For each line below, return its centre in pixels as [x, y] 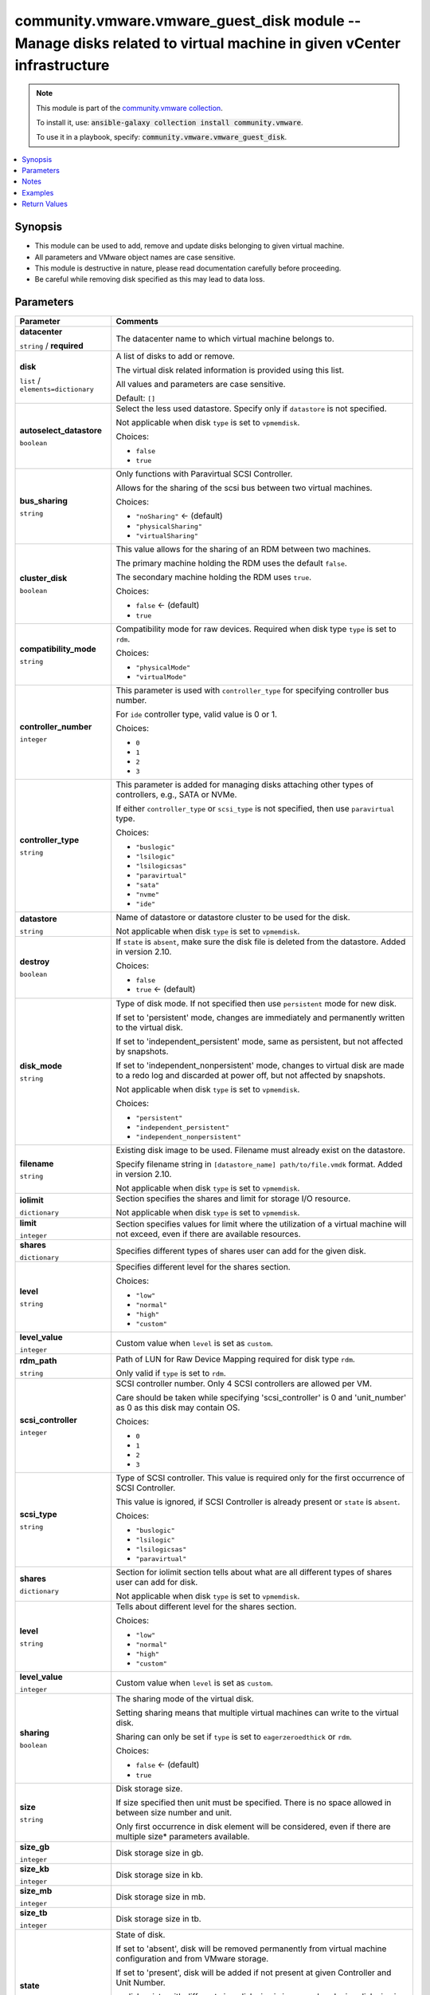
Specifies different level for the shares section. [203, 1267]
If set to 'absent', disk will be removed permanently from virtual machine [251, 1949]
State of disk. [141, 1935]
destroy [35, 962]
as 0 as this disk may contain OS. [178, 1408]
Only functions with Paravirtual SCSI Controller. [204, 474]
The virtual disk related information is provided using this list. [230, 370]
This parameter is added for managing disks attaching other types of [245, 784]
